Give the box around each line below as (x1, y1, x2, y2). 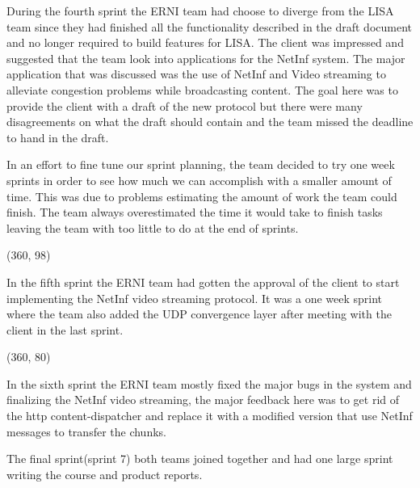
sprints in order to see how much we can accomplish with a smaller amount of (6, 171, 392, 188)
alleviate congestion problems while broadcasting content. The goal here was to (6, 81, 398, 98)
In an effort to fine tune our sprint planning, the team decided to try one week (6, 156, 395, 173)
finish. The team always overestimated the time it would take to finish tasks (6, 204, 383, 221)
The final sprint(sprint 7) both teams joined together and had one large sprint (6, 450, 393, 467)
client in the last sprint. (6, 321, 124, 338)
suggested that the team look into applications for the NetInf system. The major (6, 49, 405, 66)
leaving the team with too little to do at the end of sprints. (6, 219, 299, 236)
